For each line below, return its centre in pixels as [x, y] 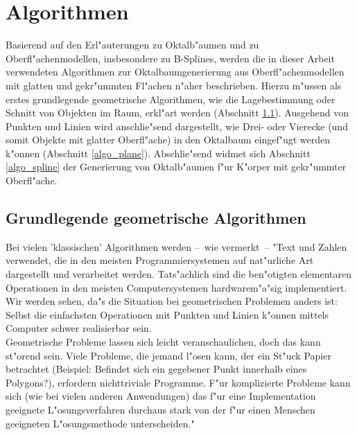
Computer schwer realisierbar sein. [79, 328]
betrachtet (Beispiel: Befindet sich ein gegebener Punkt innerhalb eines [156, 369]
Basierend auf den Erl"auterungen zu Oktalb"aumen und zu [132, 45]
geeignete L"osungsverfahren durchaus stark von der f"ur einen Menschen [160, 409]
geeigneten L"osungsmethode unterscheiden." [100, 423]
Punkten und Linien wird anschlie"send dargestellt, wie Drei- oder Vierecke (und [177, 126]
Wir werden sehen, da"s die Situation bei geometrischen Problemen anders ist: [172, 301]
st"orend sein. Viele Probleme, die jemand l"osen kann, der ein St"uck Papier [168, 355]
